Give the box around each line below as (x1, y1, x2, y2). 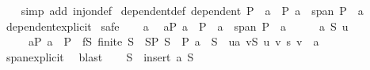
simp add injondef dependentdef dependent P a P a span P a (21, 2, 364, 18)
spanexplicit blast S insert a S (6, 48, 194, 64)
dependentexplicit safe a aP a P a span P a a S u (6, 17, 349, 34)
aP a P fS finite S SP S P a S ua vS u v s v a (28, 33, 319, 50)
